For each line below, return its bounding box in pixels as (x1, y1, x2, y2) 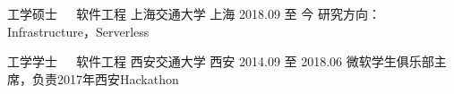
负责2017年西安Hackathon (31, 69, 179, 88)
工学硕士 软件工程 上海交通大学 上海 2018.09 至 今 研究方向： (7, 4, 381, 22)
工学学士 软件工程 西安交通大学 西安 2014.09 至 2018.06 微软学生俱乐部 (7, 52, 434, 71)
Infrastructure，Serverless (7, 21, 150, 40)
